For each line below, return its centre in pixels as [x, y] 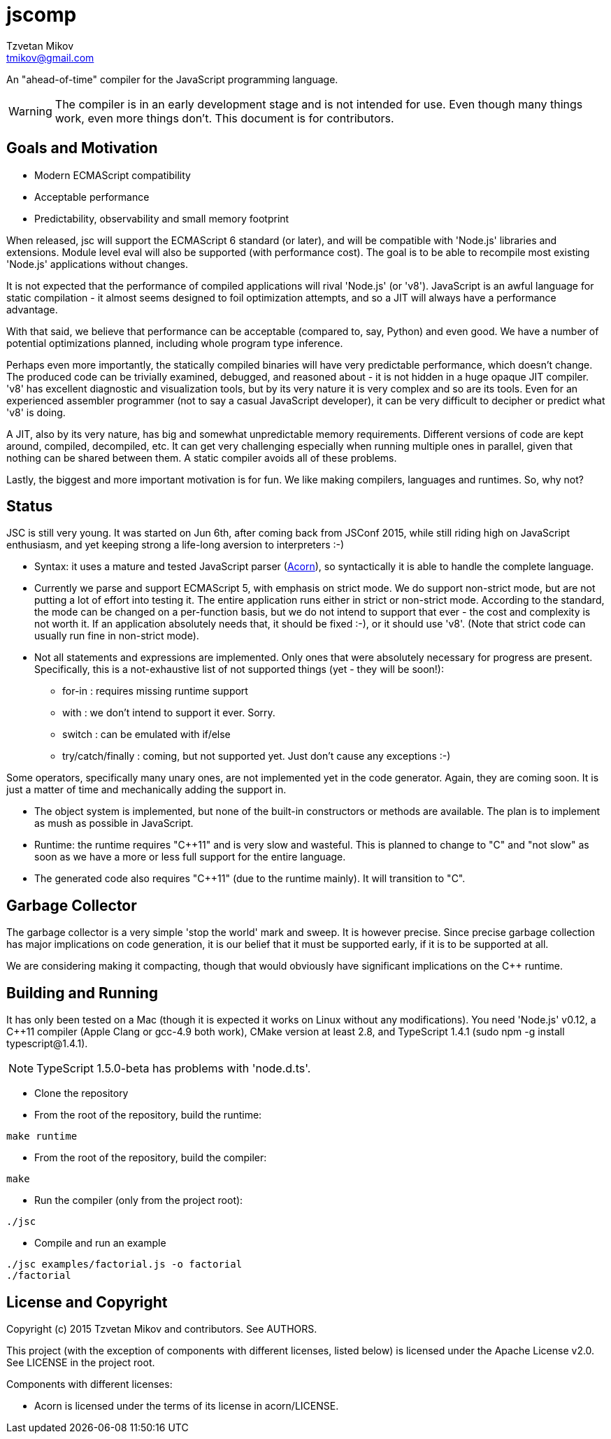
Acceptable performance [92, 197]
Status [30, 506]
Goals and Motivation [82, 148]
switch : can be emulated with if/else [146, 735]
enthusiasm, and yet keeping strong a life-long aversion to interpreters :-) [175, 545]
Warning [30, 111]
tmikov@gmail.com [50, 57]
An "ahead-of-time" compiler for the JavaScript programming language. [172, 79]
